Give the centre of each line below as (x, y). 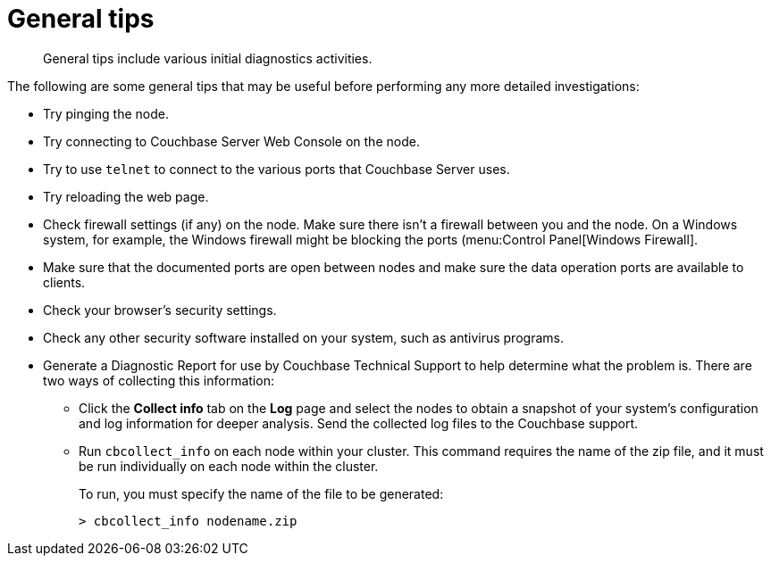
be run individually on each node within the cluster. (229, 466)
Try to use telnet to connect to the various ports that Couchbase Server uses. (277, 169)
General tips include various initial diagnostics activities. (208, 58)
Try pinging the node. (106, 113)
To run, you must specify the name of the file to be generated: (261, 493)
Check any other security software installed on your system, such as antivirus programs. (303, 337)
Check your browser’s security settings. (160, 310)
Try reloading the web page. (126, 196)
